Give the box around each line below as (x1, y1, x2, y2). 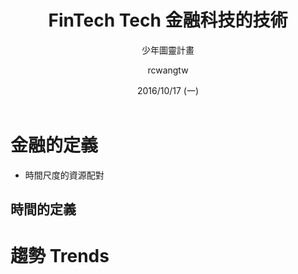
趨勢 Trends (10, 245, 110, 268)
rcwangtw (147, 64, 189, 76)
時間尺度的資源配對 (24, 169, 105, 181)
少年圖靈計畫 (141, 44, 195, 56)
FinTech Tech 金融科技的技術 (48, 9, 288, 32)
